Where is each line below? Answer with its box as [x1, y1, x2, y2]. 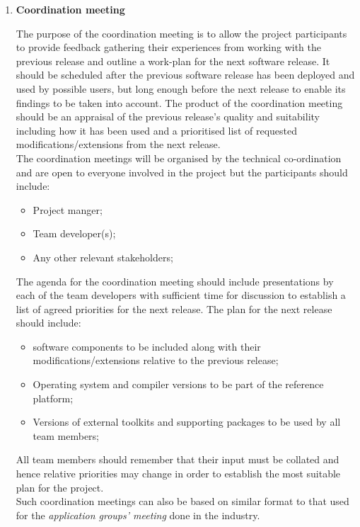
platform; [33, 390, 74, 405]
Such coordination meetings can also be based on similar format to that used [16, 494, 349, 509]
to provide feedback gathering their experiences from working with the [16, 40, 322, 55]
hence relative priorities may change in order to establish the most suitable [16, 466, 341, 481]
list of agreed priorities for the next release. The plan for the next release [16, 301, 332, 316]
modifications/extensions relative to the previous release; [33, 353, 279, 368]
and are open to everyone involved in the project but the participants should [16, 164, 348, 179]
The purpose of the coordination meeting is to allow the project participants [16, 25, 347, 40]
